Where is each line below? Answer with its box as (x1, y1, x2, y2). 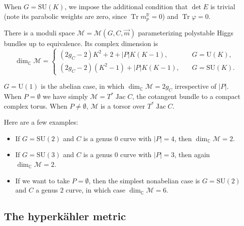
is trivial (210, 1, 235, 11)
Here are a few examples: (4, 117, 78, 127)
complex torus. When (4, 100, 67, 111)
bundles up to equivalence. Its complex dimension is (4, 38, 158, 48)
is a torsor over (100, 100, 146, 111)
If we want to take (15, 175, 70, 185)
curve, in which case (65, 185, 126, 195)
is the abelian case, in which (41, 81, 125, 91)
